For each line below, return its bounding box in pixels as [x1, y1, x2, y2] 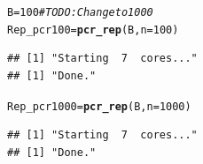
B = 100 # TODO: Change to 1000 [7, 6, 153, 19]
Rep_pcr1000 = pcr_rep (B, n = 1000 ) [7, 100, 191, 113]
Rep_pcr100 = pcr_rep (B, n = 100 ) [7, 23, 179, 36]
